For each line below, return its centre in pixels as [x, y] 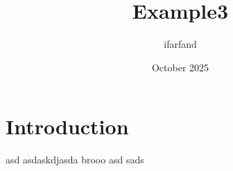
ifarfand [180, 44]
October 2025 [180, 67]
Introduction [67, 126]
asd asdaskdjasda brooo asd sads [75, 160]
